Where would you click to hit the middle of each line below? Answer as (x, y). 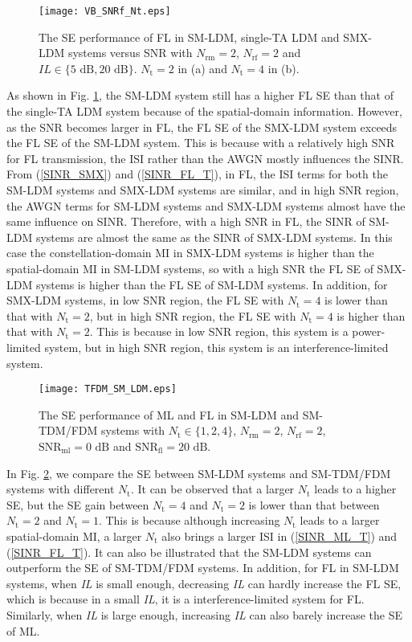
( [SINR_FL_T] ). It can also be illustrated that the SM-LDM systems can (189, 552)
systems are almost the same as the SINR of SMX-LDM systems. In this (214, 237)
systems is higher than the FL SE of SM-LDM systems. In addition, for (212, 284)
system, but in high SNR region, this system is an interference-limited (216, 347)
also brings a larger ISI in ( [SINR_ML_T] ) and (279, 536)
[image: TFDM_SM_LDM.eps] (108, 389)
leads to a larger (340, 520)
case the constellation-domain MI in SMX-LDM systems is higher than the (190, 253)
